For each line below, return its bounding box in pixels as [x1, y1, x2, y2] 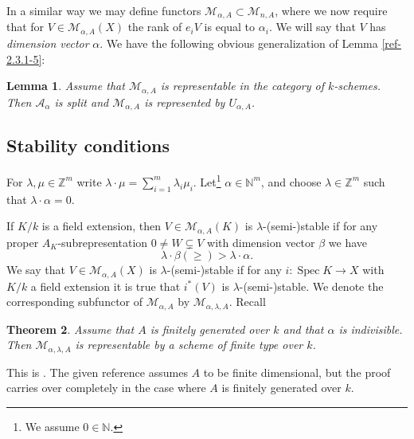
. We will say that [268, 18, 356, 35]
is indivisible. [338, 320, 403, 337]
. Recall [228, 293, 266, 310]
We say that [6, 261, 65, 278]
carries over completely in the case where [6, 379, 206, 396]
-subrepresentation [57, 233, 148, 250]
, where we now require [275, 2, 388, 18]
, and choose [260, 173, 322, 190]
